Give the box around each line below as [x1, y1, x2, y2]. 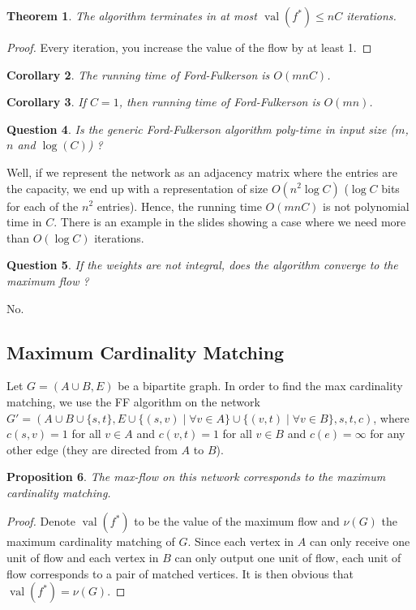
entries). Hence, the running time [96, 197, 262, 214]
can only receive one [309, 533, 410, 550]
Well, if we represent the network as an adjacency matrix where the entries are [6, 163, 397, 180]
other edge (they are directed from [6, 440, 178, 457]
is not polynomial [323, 197, 410, 214]
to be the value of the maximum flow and [134, 513, 340, 530]
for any [370, 425, 405, 442]
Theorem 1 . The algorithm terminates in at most [6, 7, 257, 24]
